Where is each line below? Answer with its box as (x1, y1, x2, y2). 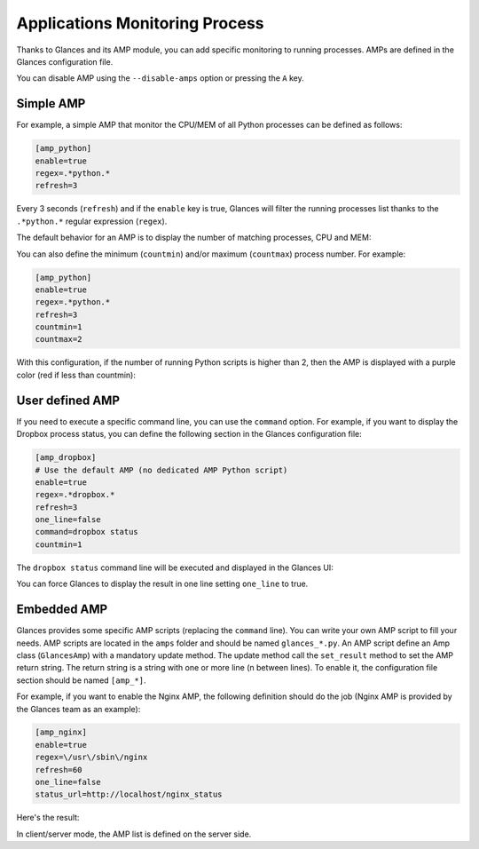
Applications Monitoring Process (16, 13, 264, 33)
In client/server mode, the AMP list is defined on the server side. (16, 829, 252, 839)
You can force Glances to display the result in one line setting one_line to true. (16, 578, 309, 590)
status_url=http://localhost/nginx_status (35, 789, 223, 799)
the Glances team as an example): (16, 703, 141, 714)
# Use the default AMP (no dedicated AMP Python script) (35, 464, 288, 475)
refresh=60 (35, 765, 82, 774)
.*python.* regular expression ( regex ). (16, 216, 168, 226)
